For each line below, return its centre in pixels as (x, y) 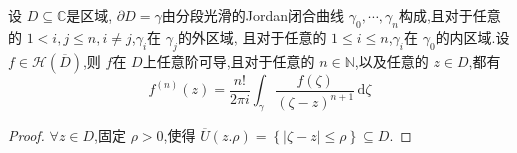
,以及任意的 (391, 60)
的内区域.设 (472, 36)
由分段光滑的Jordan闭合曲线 (253, 15)
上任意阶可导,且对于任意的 (228, 60)
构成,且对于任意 (449, 15)
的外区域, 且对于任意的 (252, 36)
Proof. (26, 134)
